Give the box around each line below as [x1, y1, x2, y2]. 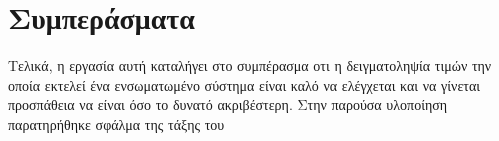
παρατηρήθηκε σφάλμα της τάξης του [8, 113, 225, 134]
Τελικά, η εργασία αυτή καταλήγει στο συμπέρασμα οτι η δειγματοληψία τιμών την [8, 55, 492, 76]
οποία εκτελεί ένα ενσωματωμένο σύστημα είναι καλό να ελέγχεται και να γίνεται [8, 74, 480, 95]
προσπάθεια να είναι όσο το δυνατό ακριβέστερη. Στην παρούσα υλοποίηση [8, 94, 448, 115]
